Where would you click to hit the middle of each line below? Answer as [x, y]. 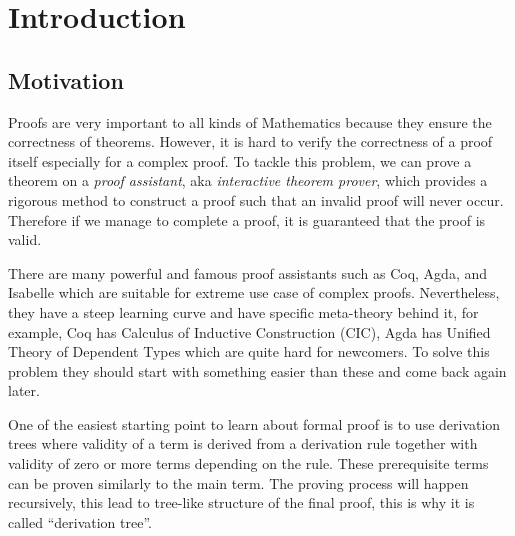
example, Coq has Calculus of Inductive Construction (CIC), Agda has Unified [249, 331]
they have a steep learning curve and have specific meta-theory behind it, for [243, 311]
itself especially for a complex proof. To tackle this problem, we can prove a [240, 160]
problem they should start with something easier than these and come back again [257, 370]
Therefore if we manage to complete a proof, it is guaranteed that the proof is [247, 219]
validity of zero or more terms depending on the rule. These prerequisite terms [248, 463]
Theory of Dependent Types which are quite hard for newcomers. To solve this [249, 351]
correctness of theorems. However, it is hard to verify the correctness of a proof [250, 141]
